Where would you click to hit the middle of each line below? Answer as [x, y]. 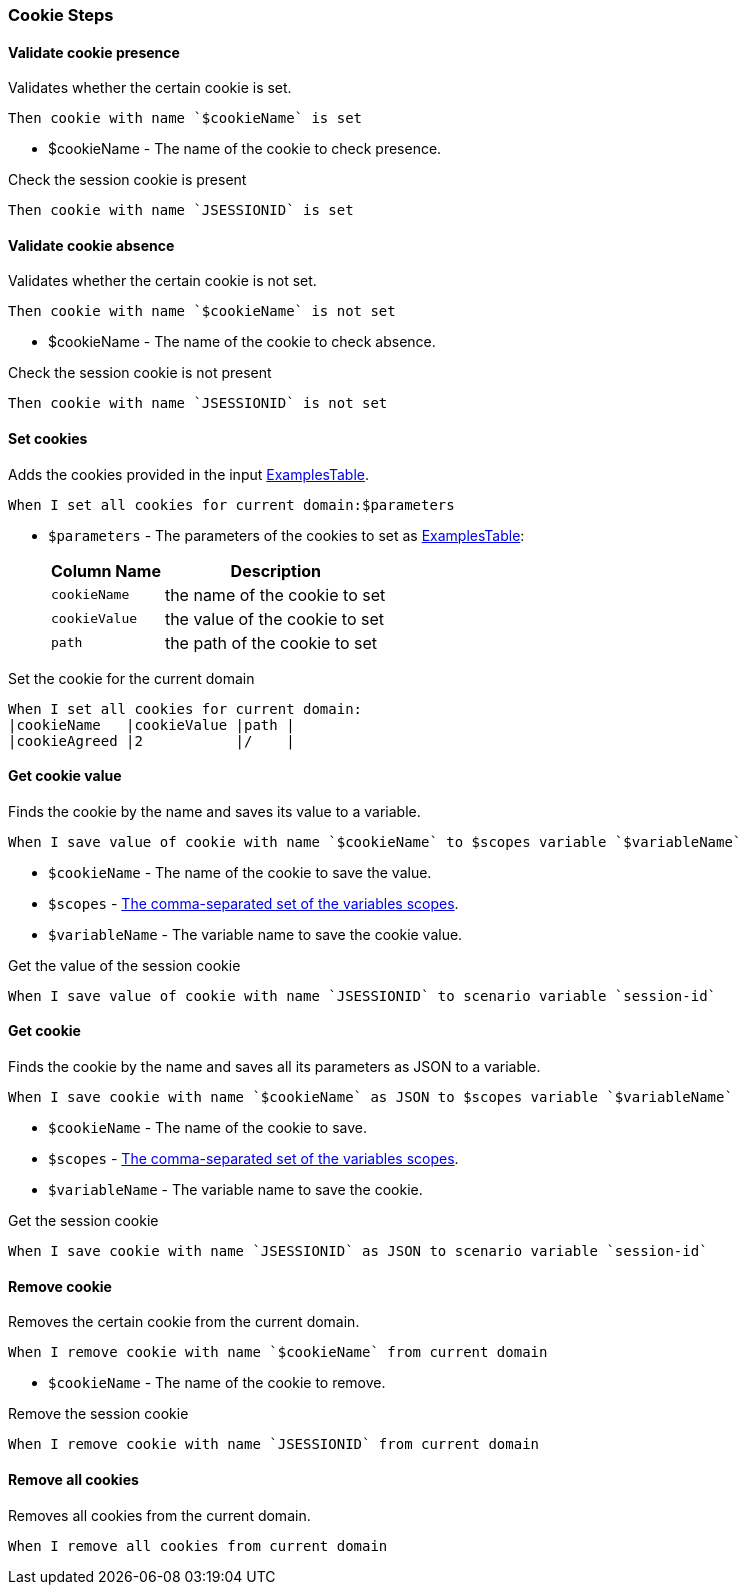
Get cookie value [65, 776]
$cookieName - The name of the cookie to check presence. [245, 149]
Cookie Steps [61, 15]
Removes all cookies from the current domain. [159, 1515]
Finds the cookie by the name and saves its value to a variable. [214, 811]
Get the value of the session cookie [124, 965]
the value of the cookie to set [274, 618]
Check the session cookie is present [127, 180]
